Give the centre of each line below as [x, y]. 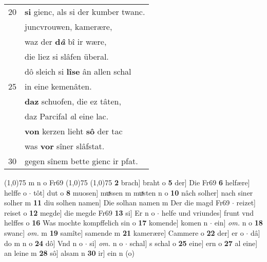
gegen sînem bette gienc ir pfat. [81, 161]
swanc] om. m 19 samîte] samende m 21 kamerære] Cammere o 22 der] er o [124, 232]
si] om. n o [106, 243]
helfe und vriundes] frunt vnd [208, 212]
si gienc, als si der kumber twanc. [85, 12]
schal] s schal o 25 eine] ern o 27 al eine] [194, 243]
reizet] [246, 203]
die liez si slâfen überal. [67, 56]
